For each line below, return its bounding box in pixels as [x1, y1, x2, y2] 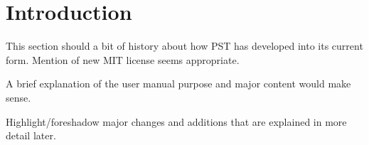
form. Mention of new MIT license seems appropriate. [6, 52, 240, 67]
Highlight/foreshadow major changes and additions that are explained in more [6, 114, 347, 129]
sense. [6, 90, 31, 104]
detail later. [6, 128, 56, 143]
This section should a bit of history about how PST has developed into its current [6, 38, 363, 53]
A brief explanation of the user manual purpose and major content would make [6, 76, 351, 91]
